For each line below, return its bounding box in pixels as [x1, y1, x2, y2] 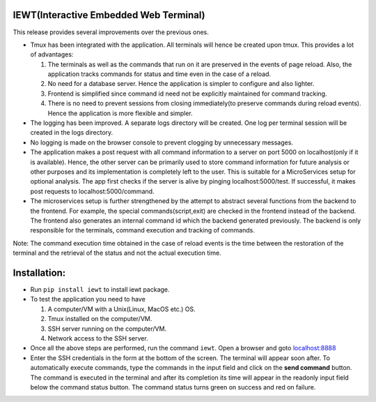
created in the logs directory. [30, 128, 113, 137]
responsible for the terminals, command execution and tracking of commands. [30, 226, 256, 234]
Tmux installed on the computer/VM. [47, 315, 152, 323]
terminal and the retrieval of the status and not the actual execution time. [13, 248, 222, 258]
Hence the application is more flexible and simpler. [47, 109, 193, 117]
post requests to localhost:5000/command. [30, 187, 155, 195]
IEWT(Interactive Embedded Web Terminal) [13, 9, 205, 21]
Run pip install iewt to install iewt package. [30, 285, 170, 294]
